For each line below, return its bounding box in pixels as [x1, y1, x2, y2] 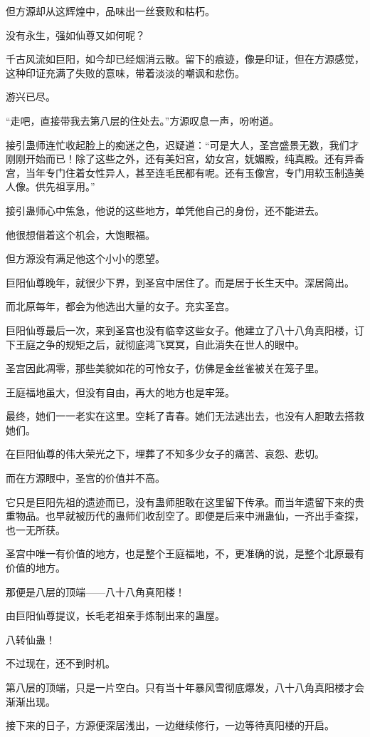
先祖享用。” [45, 179, 95, 194]
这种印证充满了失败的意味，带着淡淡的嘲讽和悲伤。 [6, 65, 245, 80]
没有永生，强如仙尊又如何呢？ [6, 27, 145, 42]
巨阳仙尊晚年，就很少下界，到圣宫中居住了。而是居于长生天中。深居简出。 [6, 274, 354, 289]
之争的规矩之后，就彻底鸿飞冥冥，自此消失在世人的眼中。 [35, 336, 305, 351]
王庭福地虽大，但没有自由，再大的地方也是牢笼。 [6, 384, 235, 399]
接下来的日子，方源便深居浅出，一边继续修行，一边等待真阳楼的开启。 [6, 718, 334, 733]
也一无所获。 [6, 522, 65, 537]
